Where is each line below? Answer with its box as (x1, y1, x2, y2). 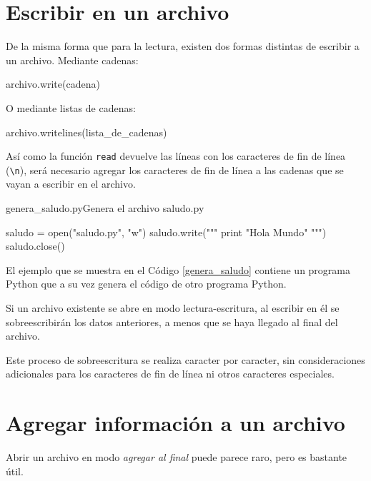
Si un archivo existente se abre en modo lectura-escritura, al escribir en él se (6, 300, 340, 315)
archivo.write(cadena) (6, 76, 100, 91)
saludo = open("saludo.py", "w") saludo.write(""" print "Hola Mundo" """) (6, 224, 327, 239)
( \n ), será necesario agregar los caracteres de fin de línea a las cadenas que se (6, 162, 344, 177)
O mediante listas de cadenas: (6, 100, 136, 115)
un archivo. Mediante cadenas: (6, 52, 139, 67)
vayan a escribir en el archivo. (6, 176, 136, 191)
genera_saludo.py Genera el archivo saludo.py (6, 201, 204, 215)
